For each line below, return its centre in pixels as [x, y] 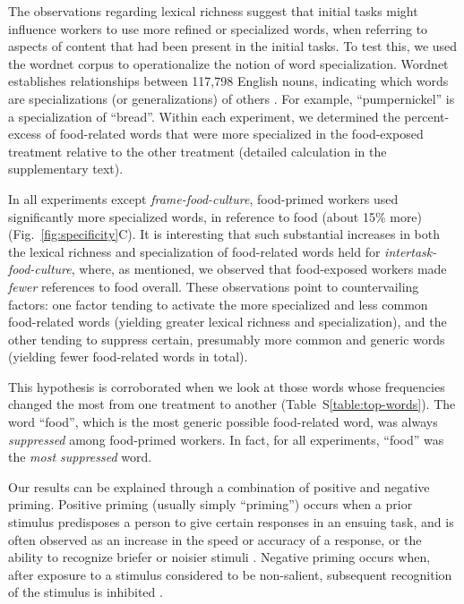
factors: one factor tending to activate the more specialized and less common [218, 304]
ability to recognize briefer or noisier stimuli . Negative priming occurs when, [219, 557]
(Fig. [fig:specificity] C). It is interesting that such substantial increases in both [224, 234]
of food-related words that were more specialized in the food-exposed [234, 134]
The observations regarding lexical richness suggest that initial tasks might [213, 11]
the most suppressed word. [80, 457]
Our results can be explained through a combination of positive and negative [219, 486]
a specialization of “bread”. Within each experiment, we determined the [204, 116]
